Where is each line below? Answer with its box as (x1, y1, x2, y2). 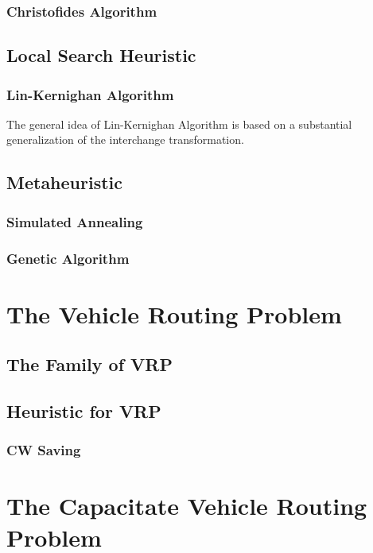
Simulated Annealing (6, 211, 143, 231)
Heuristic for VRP (6, 399, 161, 423)
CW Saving (6, 440, 81, 460)
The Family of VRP (6, 352, 173, 377)
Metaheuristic (6, 170, 123, 195)
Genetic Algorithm (6, 248, 130, 268)
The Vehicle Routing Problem (6, 297, 342, 330)
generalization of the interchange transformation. (6, 131, 244, 148)
